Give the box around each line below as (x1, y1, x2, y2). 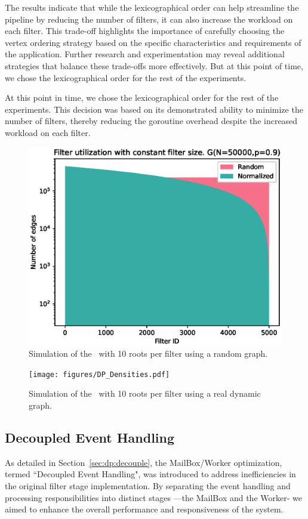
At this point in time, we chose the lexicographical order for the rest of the (5, 91, 279, 104)
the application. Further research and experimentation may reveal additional (5, 48, 285, 60)
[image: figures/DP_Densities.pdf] (29, 370, 170, 379)
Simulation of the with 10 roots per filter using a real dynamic (29, 387, 261, 400)
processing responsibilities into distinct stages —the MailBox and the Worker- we (5, 491, 302, 503)
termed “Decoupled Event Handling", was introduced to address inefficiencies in (5, 468, 296, 480)
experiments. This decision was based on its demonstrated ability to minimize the (5, 103, 303, 115)
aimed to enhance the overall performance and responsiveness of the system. (5, 503, 284, 515)
